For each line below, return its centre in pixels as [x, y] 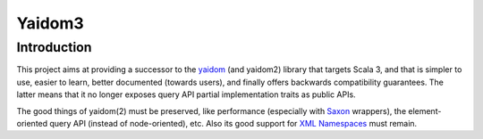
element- [425, 110]
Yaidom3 [50, 23]
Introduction [54, 47]
